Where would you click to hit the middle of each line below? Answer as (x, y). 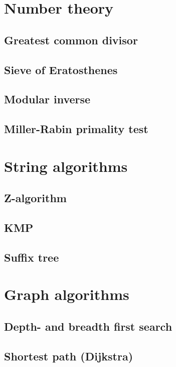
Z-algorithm (35, 198)
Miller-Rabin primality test (76, 129)
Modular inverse (47, 99)
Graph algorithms (67, 294)
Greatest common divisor (71, 40)
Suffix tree (32, 257)
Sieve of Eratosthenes (61, 69)
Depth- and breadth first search (88, 326)
